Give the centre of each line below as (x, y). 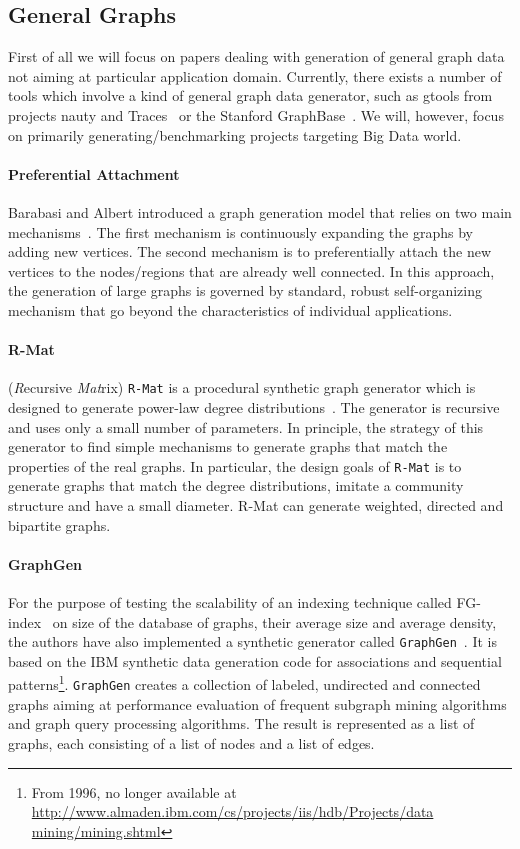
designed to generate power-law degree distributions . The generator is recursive (254, 406)
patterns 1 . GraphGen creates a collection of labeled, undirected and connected (244, 683)
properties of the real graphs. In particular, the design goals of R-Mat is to (235, 465)
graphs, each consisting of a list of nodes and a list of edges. (191, 742)
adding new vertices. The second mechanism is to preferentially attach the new (249, 251)
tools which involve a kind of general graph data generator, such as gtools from (250, 95)
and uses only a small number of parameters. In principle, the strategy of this (246, 426)
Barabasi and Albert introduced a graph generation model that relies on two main (260, 211)
